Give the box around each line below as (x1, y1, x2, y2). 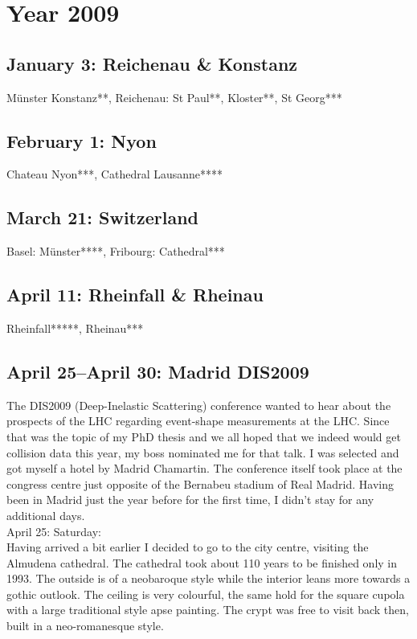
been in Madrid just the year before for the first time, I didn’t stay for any (6, 491, 374, 508)
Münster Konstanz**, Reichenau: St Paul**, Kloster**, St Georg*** (6, 88, 342, 105)
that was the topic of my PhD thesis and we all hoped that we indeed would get (6, 428, 401, 444)
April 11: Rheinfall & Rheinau (6, 282, 264, 307)
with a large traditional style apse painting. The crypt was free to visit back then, (6, 601, 409, 618)
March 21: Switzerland (6, 205, 199, 230)
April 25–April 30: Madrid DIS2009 (6, 358, 309, 383)
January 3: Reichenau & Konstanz (6, 51, 298, 76)
